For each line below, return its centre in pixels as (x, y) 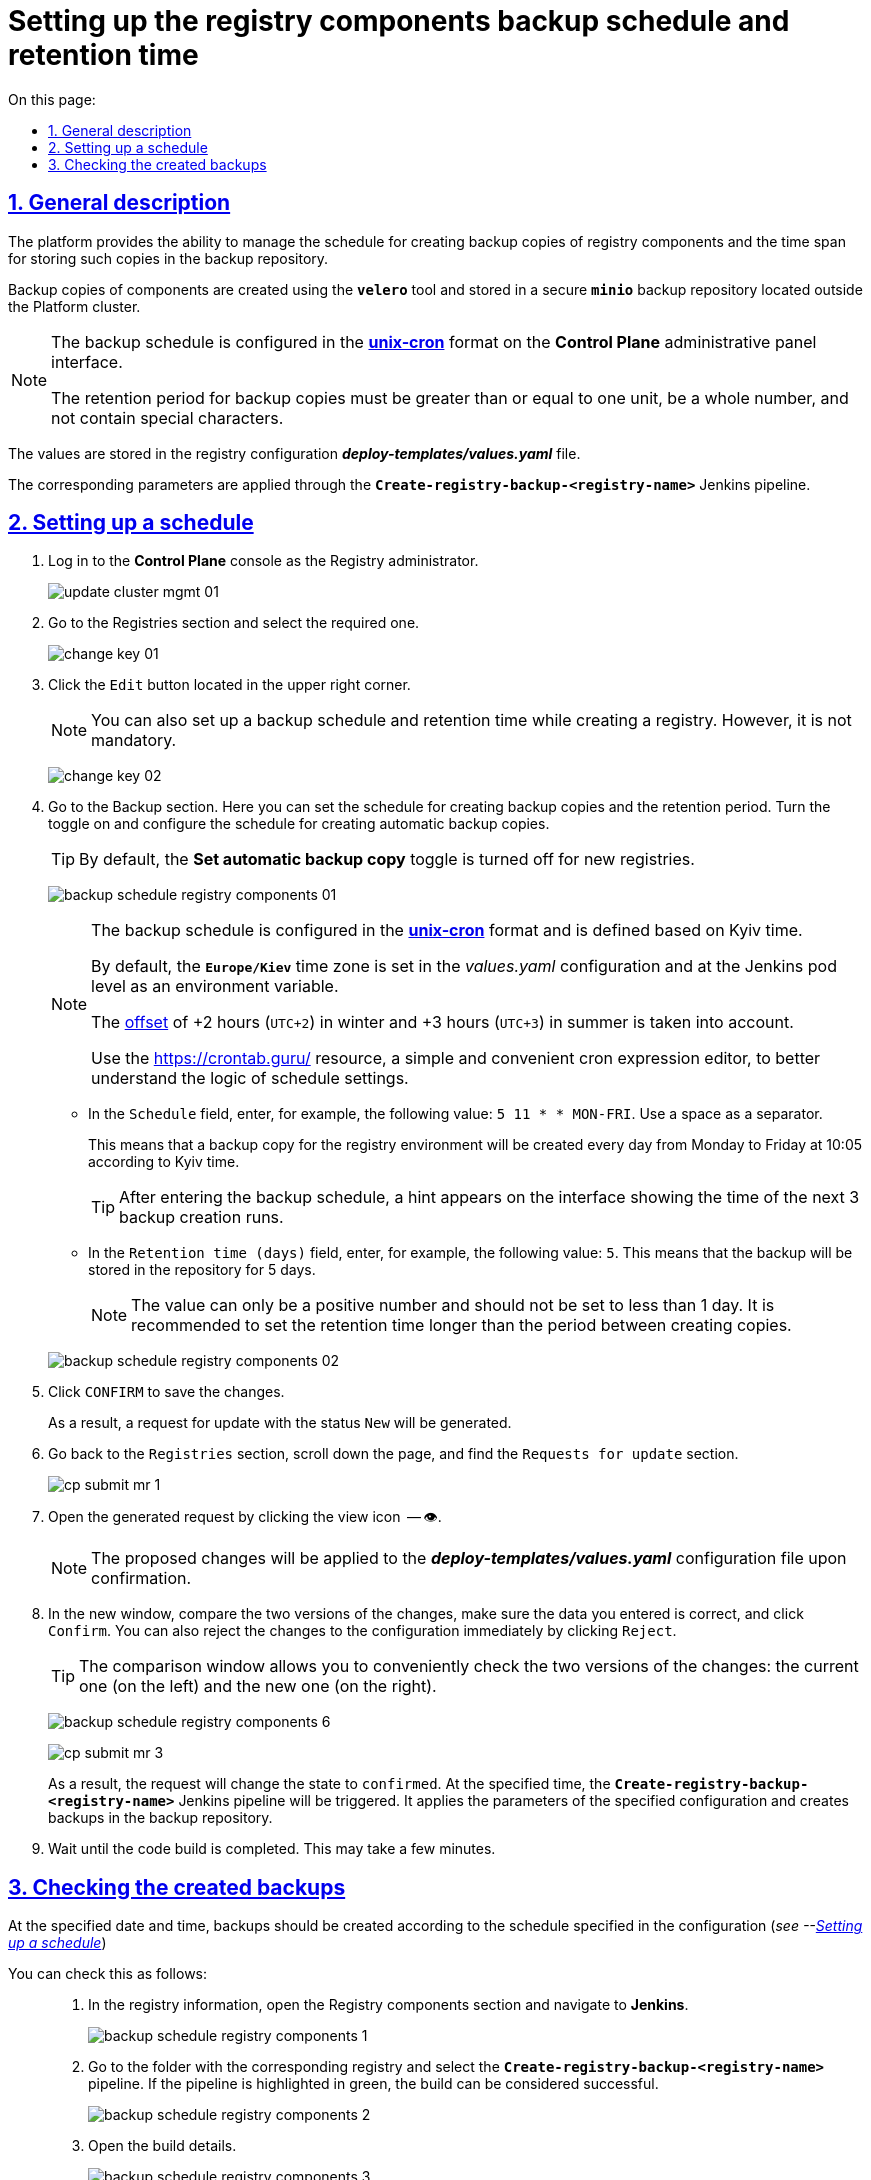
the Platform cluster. (74, 306)
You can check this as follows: (108, 1974)
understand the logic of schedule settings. (250, 1078)
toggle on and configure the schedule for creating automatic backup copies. (299, 824)
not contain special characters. (167, 417)
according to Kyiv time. (164, 1162)
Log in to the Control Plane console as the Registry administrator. (263, 561)
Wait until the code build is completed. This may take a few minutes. (272, 1849)
